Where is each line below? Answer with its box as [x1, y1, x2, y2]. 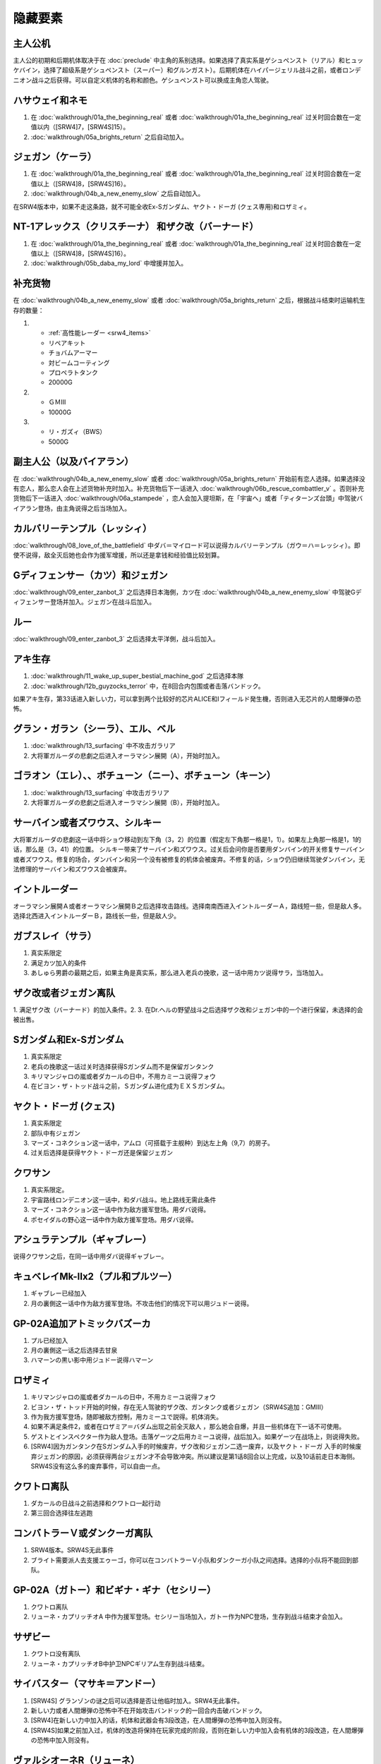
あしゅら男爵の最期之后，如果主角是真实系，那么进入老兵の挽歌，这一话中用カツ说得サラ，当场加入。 [30, 968, 327, 977]
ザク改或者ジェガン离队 [13, 986, 116, 998]
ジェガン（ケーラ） [13, 151, 97, 163]
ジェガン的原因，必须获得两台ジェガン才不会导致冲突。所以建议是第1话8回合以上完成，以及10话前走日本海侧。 [36, 1452, 359, 1461]
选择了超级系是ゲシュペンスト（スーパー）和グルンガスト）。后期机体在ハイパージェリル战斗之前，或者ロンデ [43, 66, 361, 74]
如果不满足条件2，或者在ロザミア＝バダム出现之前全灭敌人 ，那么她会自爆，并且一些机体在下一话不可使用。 [30, 1422, 346, 1431]
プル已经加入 [30, 1336, 68, 1344]
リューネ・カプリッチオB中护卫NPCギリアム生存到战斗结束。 [30, 1659, 208, 1668]
